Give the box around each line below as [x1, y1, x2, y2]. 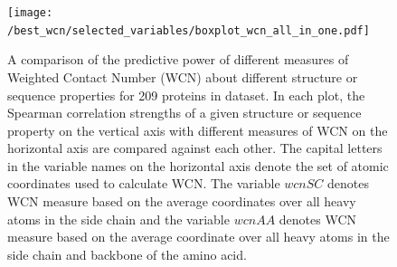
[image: [7, 6, 53, 19]
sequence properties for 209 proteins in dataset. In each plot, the [7, 85, 365, 104]
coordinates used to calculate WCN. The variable [7, 174, 280, 193]
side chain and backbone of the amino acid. [7, 244, 247, 263]
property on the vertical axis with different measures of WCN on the [7, 120, 388, 139]
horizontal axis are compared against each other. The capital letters [7, 138, 383, 157]
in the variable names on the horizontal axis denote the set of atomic [7, 156, 389, 175]
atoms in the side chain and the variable [7, 209, 230, 228]
